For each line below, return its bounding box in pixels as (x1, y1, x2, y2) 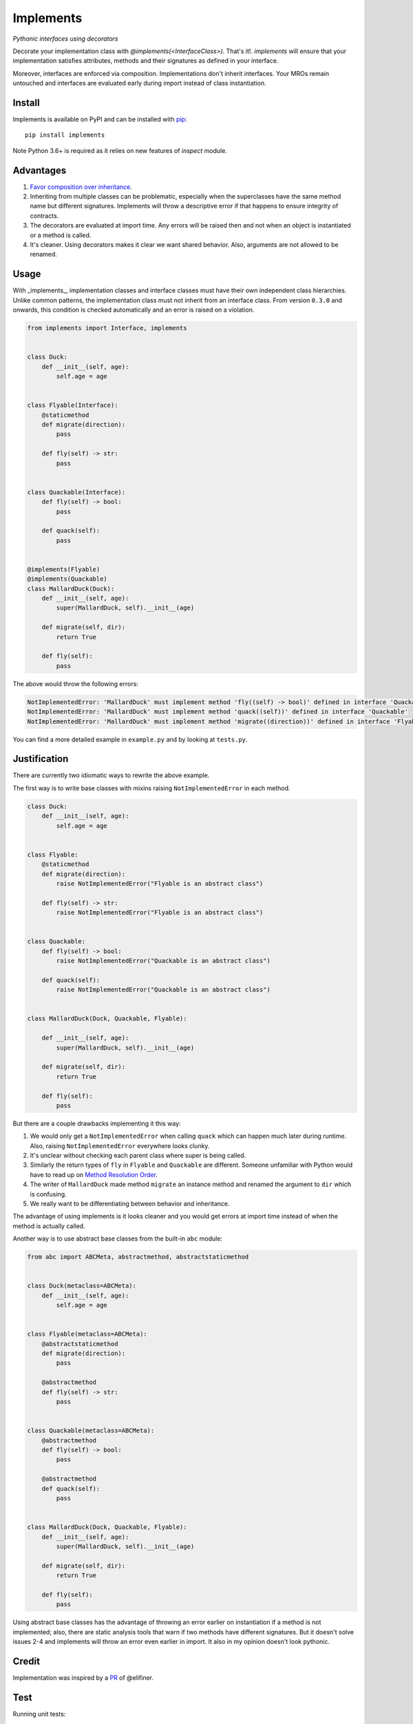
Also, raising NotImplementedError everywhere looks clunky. (30, 1141, 210, 1150)
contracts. (30, 211, 59, 220)
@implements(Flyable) (27, 565, 100, 573)
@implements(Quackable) (27, 575, 108, 583)
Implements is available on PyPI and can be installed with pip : (12, 115, 187, 123)
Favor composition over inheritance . (30, 183, 132, 191)
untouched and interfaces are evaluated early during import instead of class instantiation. (12, 79, 266, 88)
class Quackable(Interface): (27, 488, 126, 496)
